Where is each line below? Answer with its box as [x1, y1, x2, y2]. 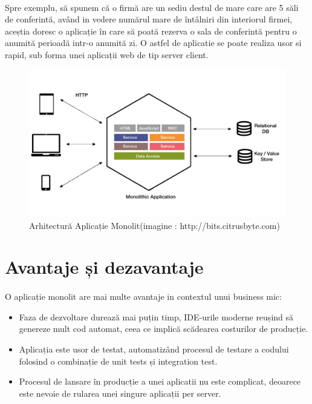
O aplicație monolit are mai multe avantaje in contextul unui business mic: [5, 290, 282, 303]
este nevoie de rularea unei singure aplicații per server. [19, 386, 221, 399]
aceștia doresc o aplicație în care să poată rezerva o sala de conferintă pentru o [5, 24, 297, 37]
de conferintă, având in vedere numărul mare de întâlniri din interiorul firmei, [5, 13, 293, 25]
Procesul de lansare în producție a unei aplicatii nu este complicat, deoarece [19, 375, 301, 388]
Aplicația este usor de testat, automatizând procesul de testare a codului [19, 342, 289, 355]
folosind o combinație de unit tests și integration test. [19, 354, 218, 367]
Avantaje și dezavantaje [5, 254, 204, 279]
